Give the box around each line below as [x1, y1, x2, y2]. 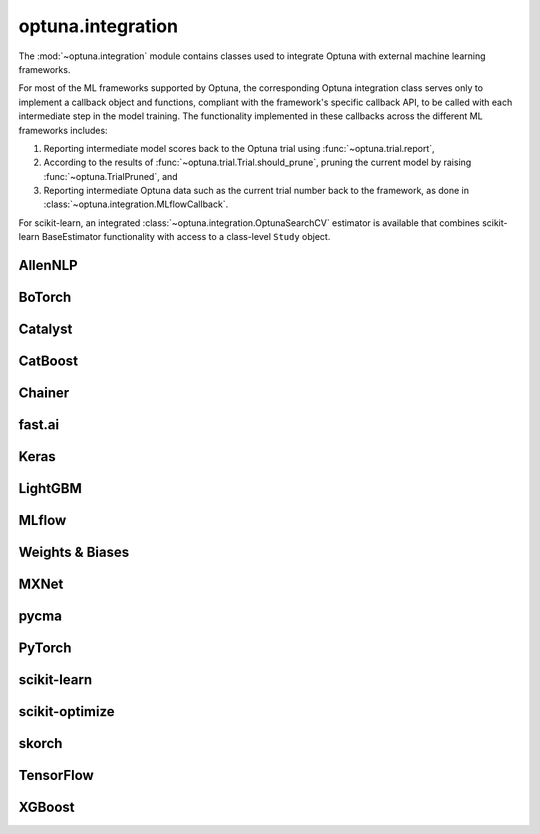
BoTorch [18, 289, 72, 306]
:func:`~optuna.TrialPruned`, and [43, 170, 179, 182]
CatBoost [18, 353, 79, 370]
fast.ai [18, 416, 60, 434]
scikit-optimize [18, 703, 115, 720]
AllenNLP [18, 257, 79, 274]
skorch [18, 735, 63, 752]
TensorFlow [18, 767, 94, 784]
